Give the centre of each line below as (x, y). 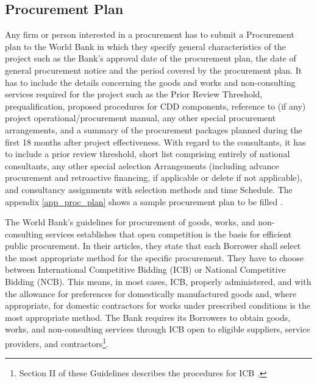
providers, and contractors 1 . (57, 343)
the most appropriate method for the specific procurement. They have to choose (155, 257)
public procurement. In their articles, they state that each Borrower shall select (153, 246)
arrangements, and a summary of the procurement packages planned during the (154, 129)
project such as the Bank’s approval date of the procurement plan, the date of (151, 58)
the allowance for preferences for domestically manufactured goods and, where (151, 293)
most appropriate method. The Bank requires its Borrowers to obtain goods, (148, 317)
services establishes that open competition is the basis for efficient (169, 234)
